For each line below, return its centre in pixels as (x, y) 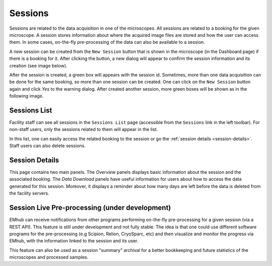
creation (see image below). (38, 65)
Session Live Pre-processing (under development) (90, 208)
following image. (26, 96)
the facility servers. (29, 193)
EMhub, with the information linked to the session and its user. (74, 241)
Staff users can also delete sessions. (47, 146)
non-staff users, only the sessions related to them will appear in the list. (84, 129)
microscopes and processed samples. (49, 257)
